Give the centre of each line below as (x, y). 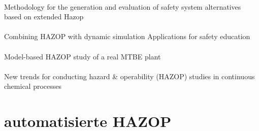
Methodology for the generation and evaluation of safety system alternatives (123, 6)
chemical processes (33, 86)
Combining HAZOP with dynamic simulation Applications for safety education (127, 36)
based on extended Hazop (44, 17)
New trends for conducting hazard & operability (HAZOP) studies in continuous (129, 76)
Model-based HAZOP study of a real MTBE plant (83, 56)
